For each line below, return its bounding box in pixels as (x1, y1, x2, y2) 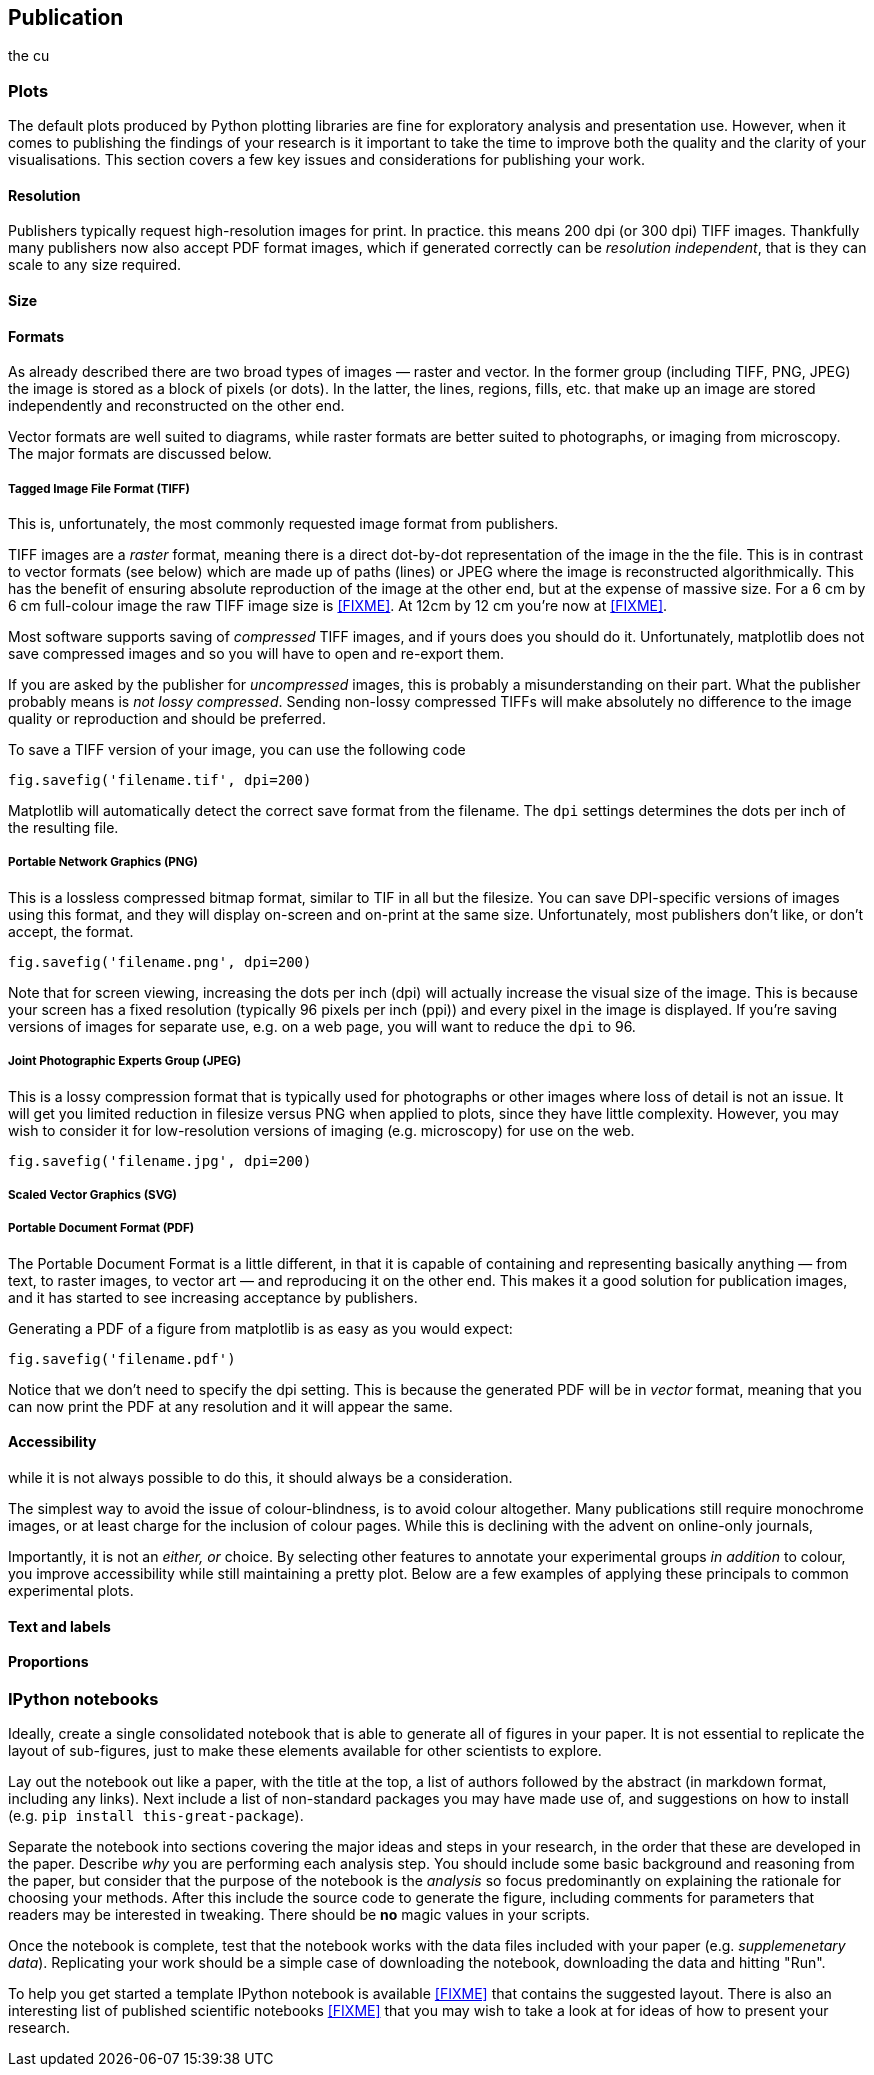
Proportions (8, 1653, 89, 1671)
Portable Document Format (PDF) (8, 1221, 195, 1236)
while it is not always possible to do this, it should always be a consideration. (8, 1468, 513, 1486)
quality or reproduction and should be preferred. (8, 710, 326, 727)
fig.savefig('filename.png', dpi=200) (8, 953, 312, 970)
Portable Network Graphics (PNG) (8, 855, 198, 870)
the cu (8, 47, 50, 65)
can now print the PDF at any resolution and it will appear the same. (8, 1397, 453, 1415)
